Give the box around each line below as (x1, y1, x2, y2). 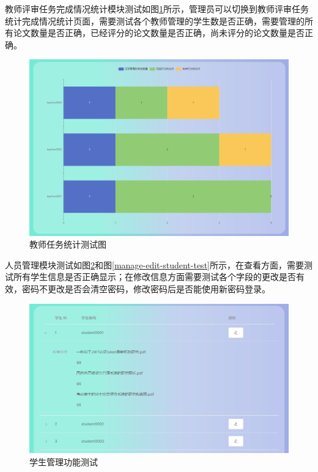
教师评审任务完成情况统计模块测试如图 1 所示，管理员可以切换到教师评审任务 (5, 2, 309, 15)
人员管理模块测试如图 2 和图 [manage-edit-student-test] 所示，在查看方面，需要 (5, 258, 304, 271)
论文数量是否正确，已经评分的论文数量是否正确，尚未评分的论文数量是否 (13, 26, 305, 39)
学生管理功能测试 (29, 455, 98, 468)
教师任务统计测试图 (29, 238, 106, 251)
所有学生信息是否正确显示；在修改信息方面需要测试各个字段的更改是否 (13, 270, 296, 283)
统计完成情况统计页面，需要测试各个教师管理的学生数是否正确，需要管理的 (5, 14, 305, 27)
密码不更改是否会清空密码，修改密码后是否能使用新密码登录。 (21, 282, 270, 295)
